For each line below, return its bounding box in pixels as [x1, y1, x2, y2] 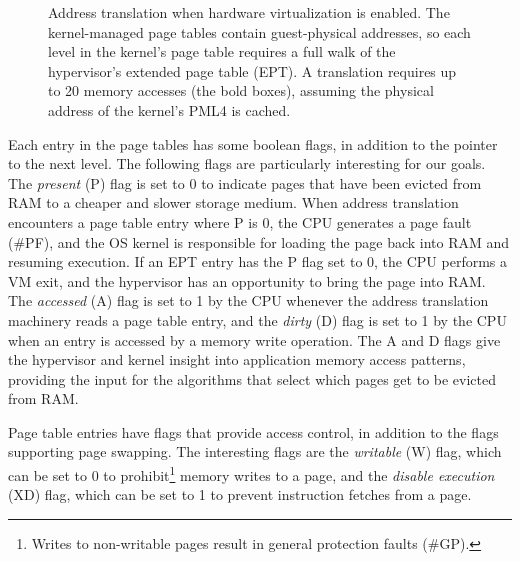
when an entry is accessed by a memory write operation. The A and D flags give [8, 329, 501, 350]
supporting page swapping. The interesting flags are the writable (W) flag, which [8, 441, 502, 462]
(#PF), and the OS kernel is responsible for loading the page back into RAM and [8, 231, 510, 252]
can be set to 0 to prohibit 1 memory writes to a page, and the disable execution [8, 462, 495, 485]
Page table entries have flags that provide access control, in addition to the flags [8, 421, 499, 442]
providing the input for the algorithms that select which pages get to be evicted [8, 368, 497, 389]
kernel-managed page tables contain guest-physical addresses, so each [48, 21, 471, 42]
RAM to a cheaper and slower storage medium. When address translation [8, 192, 459, 213]
